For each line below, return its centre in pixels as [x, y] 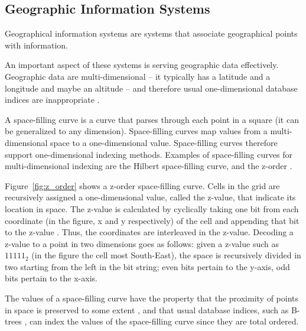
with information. [37, 45]
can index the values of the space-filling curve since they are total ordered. [164, 321]
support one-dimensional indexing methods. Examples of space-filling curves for [149, 154]
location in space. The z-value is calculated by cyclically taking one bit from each [152, 208]
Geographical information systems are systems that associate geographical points [151, 33]
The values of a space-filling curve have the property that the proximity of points [152, 298]
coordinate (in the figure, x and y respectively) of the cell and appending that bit [152, 220]
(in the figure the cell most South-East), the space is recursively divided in [166, 255]
